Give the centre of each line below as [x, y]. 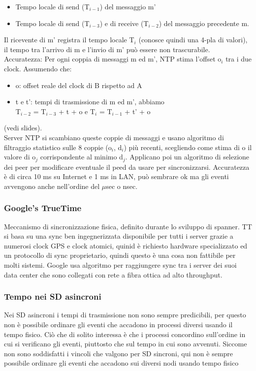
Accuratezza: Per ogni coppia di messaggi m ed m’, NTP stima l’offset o [113, 59]
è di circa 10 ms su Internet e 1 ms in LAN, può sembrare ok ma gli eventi [116, 176]
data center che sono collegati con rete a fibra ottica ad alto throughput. [113, 274]
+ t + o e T [77, 111]
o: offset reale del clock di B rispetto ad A [79, 85]
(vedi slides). [23, 128]
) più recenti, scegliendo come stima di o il [188, 147]
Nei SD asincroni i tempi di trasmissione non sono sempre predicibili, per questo [125, 315]
